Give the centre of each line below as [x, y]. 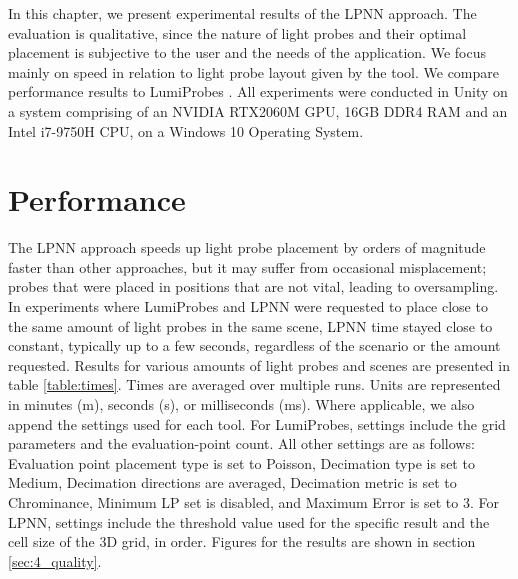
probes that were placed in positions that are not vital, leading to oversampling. [253, 286]
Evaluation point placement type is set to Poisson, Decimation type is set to [241, 462]
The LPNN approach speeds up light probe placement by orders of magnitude [247, 247]
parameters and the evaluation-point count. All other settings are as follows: [241, 443]
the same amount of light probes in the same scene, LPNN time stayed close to [250, 325]
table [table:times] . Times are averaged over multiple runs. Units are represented [254, 384]
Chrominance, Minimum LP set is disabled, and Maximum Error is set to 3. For [253, 502]
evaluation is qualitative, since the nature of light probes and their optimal [237, 32]
